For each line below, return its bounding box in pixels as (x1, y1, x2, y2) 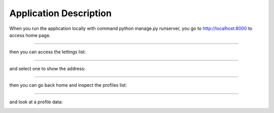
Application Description (9, 8, 112, 19)
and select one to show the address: (9, 65, 86, 71)
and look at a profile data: (9, 99, 63, 105)
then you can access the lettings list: (9, 49, 86, 55)
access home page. (9, 32, 51, 38)
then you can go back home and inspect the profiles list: (9, 82, 127, 88)
